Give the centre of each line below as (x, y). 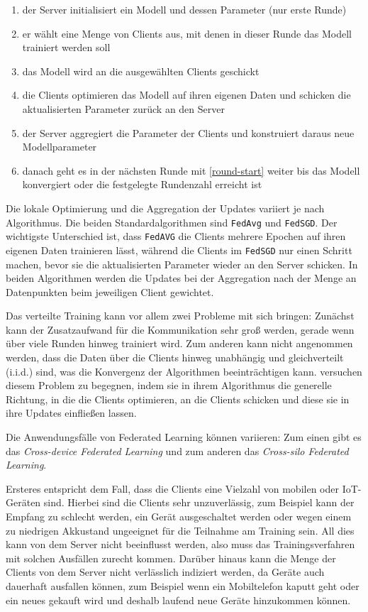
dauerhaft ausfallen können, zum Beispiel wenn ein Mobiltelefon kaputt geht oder (183, 585)
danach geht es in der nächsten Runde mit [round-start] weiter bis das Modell (191, 170)
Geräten (23, 502)
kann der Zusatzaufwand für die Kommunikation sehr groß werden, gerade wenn (180, 329)
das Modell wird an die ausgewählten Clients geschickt (141, 71)
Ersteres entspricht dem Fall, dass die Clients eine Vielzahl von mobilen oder (172, 488)
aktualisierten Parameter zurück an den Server (123, 108)
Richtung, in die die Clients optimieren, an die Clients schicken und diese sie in (178, 399)
